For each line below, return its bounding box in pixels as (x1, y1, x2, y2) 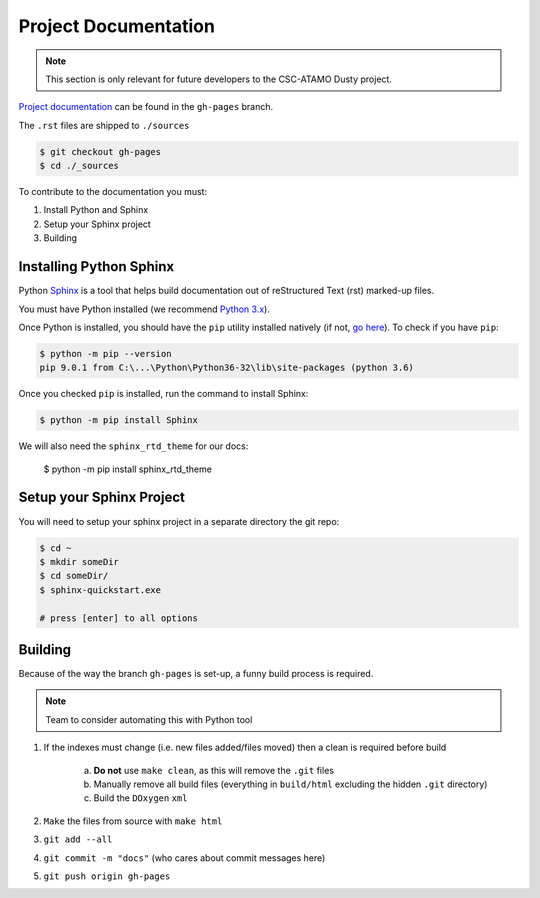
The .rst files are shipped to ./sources (18, 119, 190, 131)
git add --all (43, 834, 113, 845)
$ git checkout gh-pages (39, 146, 162, 157)
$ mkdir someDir (39, 556, 120, 567)
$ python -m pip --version (39, 348, 172, 359)
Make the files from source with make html (43, 815, 223, 827)
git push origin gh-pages (43, 870, 171, 882)
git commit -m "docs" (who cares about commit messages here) (43, 851, 326, 864)
